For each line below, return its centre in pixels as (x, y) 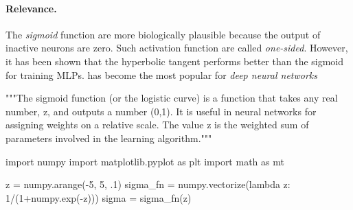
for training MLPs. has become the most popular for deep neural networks (162, 74)
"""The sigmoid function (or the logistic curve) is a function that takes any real (172, 98)
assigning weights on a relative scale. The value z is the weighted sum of (157, 125)
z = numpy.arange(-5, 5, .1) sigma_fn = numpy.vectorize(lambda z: (148, 184)
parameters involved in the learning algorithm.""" (109, 138)
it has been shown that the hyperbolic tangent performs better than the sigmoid (175, 61)
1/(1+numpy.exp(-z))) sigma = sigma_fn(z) (99, 197)
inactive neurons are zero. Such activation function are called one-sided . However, (177, 48)
